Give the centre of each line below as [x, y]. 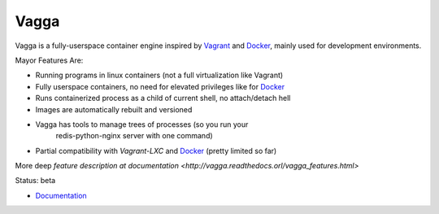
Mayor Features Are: [49, 60]
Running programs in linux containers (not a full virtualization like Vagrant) [159, 75]
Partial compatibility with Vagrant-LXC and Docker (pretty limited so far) [156, 151]
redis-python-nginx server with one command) [134, 136]
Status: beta [35, 181]
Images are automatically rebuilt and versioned [114, 109]
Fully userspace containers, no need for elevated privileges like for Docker [160, 86]
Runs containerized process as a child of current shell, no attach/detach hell [163, 98]
